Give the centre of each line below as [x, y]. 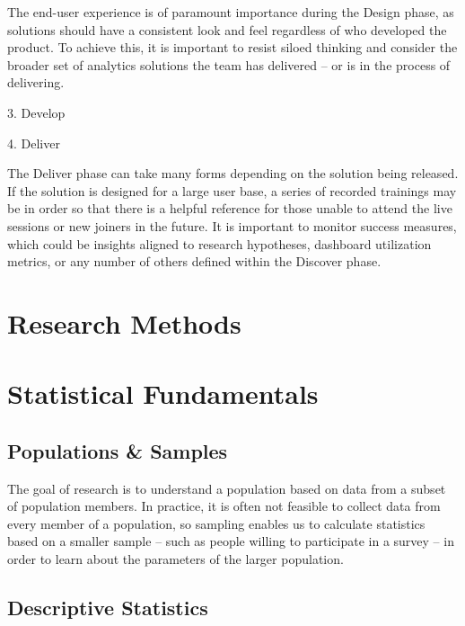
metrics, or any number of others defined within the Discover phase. [194, 261]
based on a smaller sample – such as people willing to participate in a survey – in [231, 541]
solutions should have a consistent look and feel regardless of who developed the [227, 29]
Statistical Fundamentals [163, 393]
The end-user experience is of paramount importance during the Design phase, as [231, 12]
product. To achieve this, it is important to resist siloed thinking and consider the [232, 47]
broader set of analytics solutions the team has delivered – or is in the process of [229, 64]
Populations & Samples [118, 450]
